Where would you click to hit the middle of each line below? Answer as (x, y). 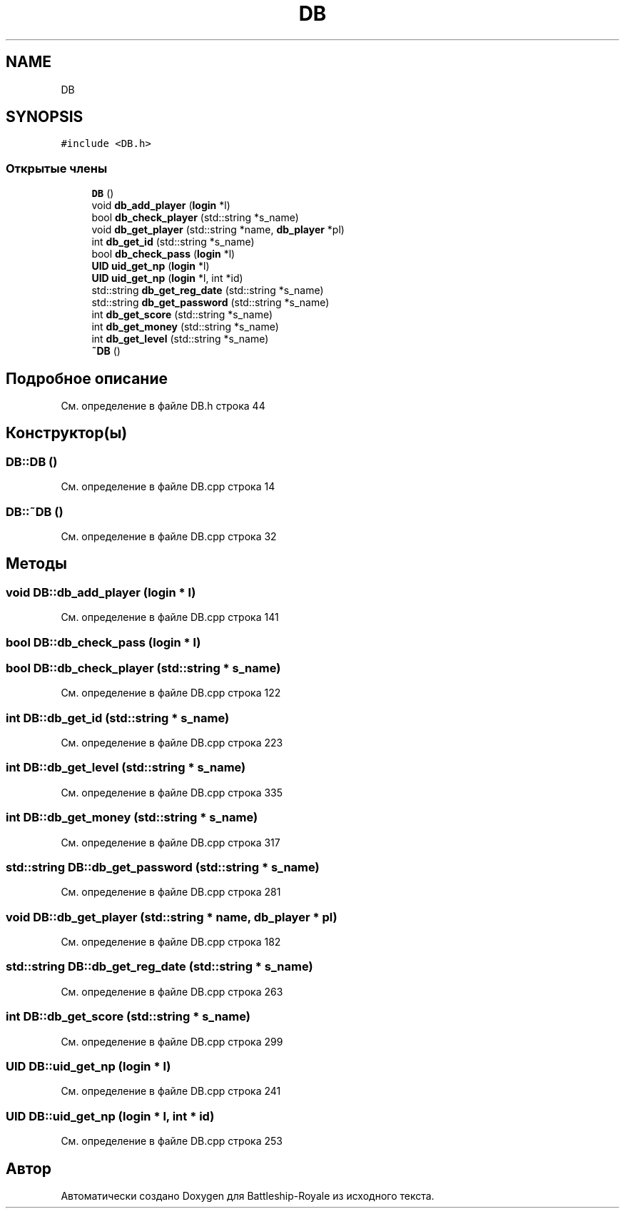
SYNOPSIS (45, 117)
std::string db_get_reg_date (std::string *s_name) (208, 290)
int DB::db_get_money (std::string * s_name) (132, 818)
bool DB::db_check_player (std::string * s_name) (143, 668)
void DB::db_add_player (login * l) (101, 592)
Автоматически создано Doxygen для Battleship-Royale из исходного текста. (248, 1195)
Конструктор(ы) (67, 433)
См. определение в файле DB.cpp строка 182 (171, 942)
